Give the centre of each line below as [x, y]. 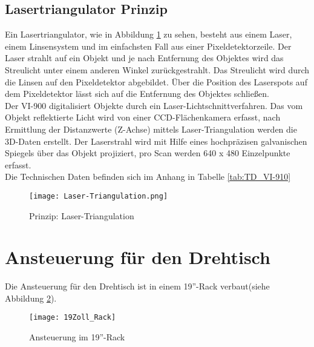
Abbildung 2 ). [31, 298]
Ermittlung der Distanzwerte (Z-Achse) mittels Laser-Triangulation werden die [151, 129]
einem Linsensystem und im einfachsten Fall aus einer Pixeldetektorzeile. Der [148, 46]
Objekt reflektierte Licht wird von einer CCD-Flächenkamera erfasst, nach [143, 117]
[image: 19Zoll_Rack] [73, 318]
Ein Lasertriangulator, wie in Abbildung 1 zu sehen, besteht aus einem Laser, [149, 34]
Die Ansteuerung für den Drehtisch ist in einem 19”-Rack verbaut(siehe [137, 286]
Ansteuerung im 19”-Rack [77, 337]
